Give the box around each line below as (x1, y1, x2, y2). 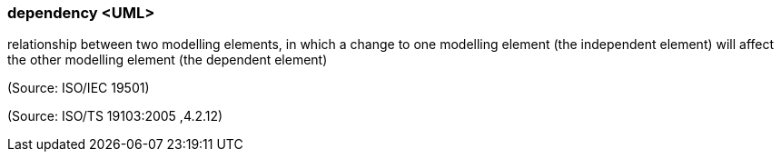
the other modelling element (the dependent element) (7, 52, 328, 68)
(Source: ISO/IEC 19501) (7, 80, 150, 96)
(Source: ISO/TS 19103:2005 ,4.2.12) (7, 108, 223, 124)
